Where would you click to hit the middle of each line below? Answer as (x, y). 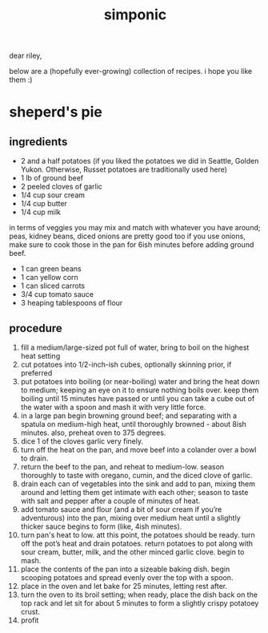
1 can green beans (51, 269)
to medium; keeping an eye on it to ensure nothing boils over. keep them (140, 390)
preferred (36, 373)
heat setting (40, 356)
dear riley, (26, 56)
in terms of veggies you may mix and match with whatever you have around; (135, 228)
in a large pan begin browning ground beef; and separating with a (129, 416)
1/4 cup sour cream (53, 195)
